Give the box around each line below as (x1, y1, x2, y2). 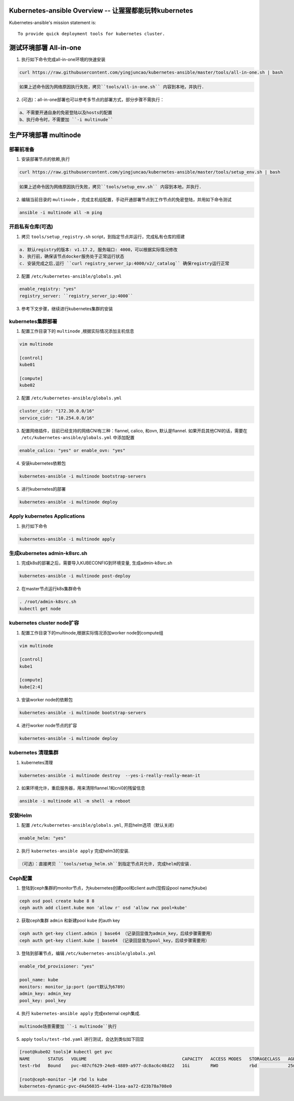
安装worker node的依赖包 (21, 697, 73, 703)
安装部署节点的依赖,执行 (21, 156, 71, 162)
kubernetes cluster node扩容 (9, 620, 79, 627)
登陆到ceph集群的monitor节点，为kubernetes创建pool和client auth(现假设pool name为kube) (21, 885, 207, 891)
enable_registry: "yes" (19, 286, 77, 292)
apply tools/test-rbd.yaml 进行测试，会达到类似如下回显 (21, 1036, 145, 1042)
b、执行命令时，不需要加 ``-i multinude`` (19, 117, 114, 122)
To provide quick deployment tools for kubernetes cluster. (18, 31, 165, 36)
